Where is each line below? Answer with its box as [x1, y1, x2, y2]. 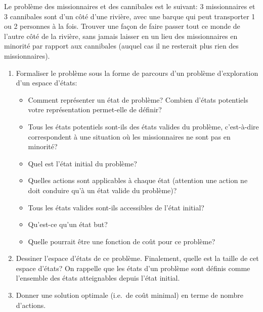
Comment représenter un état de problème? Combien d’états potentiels [28, 94, 248, 105]
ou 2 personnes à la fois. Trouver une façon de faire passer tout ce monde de [4, 21, 240, 31]
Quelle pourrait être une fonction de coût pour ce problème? [28, 236, 215, 246]
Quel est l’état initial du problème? [28, 158, 137, 168]
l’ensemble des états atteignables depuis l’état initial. [16, 273, 180, 283]
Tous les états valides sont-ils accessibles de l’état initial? [28, 202, 204, 212]
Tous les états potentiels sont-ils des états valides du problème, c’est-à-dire [28, 121, 259, 131]
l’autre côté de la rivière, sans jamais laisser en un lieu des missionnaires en [4, 30, 238, 41]
